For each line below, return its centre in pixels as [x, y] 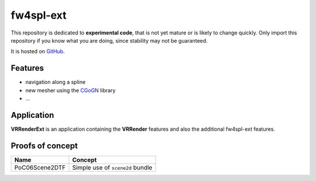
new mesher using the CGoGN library [71, 90]
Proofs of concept [44, 146]
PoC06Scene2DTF [40, 168]
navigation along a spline [56, 82]
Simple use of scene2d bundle [112, 168]
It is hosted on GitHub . [38, 51]
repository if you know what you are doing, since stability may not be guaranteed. [109, 40]
